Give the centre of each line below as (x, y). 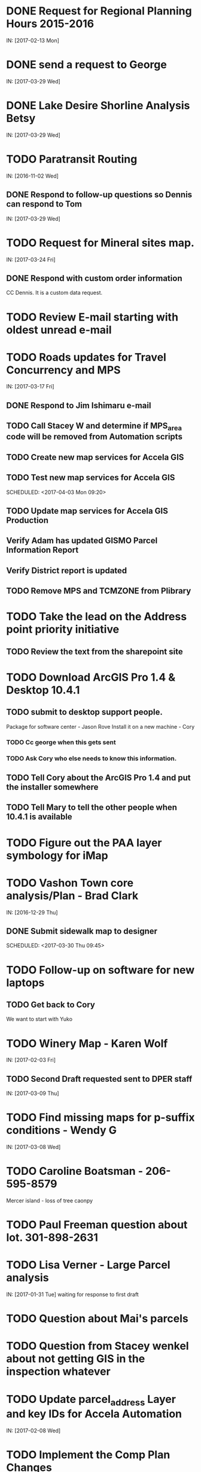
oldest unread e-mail (59, 330)
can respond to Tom (44, 204)
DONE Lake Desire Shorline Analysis (98, 106)
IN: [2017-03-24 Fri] (31, 259)
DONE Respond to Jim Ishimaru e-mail (79, 406)
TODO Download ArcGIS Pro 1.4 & (91, 677)
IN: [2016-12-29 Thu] (32, 912)
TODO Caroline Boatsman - (75, 1171)
